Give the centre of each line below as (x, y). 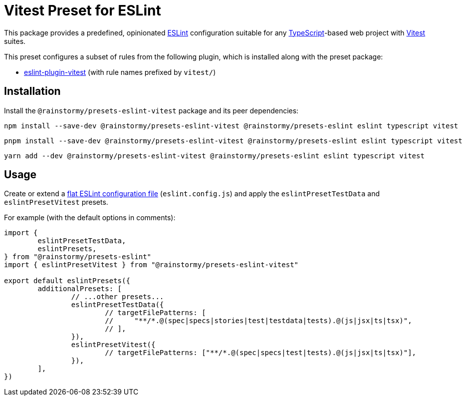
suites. (15, 41)
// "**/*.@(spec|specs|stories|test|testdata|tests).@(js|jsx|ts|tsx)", (258, 321)
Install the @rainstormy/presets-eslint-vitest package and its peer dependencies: (151, 110)
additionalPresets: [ (80, 289)
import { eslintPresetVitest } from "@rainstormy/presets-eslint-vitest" (151, 265)
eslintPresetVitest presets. (56, 202)
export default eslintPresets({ (67, 281)
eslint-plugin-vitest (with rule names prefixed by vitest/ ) (120, 72)
